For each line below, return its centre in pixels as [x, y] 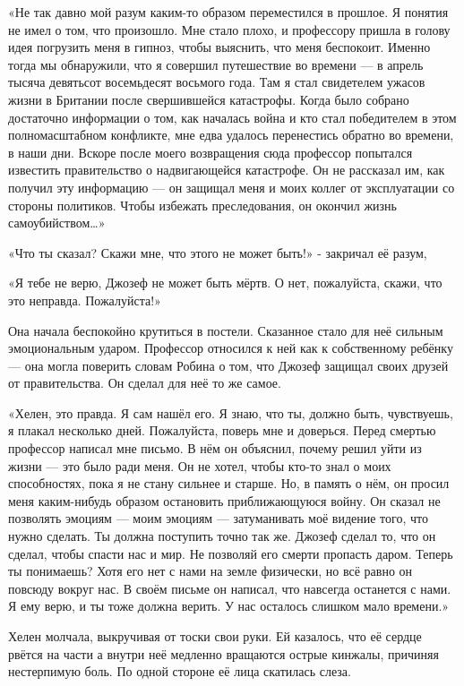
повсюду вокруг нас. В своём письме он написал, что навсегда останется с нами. [230, 588]
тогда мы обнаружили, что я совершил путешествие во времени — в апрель [216, 64]
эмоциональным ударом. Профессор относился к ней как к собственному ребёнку [231, 348]
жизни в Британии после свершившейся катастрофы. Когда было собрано [209, 99]
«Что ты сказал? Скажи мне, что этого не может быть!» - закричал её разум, [218, 252]
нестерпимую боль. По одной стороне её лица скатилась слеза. [180, 671]
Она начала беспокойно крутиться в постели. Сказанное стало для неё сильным [226, 330]
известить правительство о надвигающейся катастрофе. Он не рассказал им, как [227, 170]
